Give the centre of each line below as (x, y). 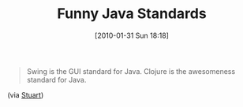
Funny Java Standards (132, 14)
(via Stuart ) (26, 94)
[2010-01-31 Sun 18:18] (132, 35)
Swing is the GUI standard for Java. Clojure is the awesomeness (131, 71)
